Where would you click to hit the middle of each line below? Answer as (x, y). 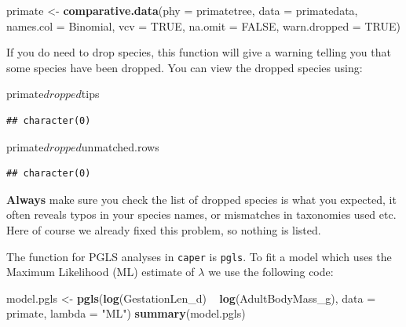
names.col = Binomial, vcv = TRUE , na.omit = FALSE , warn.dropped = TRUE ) (203, 25)
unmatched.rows (120, 146)
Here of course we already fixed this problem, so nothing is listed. (164, 229)
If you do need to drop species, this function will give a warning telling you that (199, 52)
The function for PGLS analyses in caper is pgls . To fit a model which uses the (199, 256)
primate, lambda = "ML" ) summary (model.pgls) (126, 313)
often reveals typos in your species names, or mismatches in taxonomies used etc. (201, 214)
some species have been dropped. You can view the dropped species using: (185, 67)
